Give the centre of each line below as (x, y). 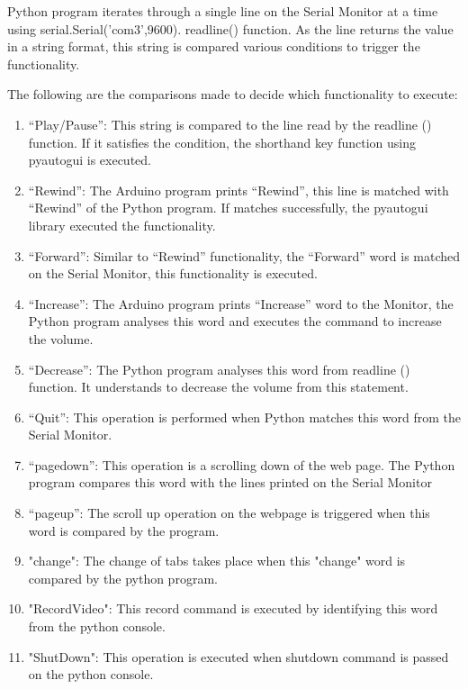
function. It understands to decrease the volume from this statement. (218, 387)
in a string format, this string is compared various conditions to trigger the (214, 46)
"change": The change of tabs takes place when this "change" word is (217, 561)
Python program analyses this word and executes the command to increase (235, 321)
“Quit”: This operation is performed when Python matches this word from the (245, 417)
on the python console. (91, 674)
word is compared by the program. (124, 530)
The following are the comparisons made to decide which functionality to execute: (233, 94)
